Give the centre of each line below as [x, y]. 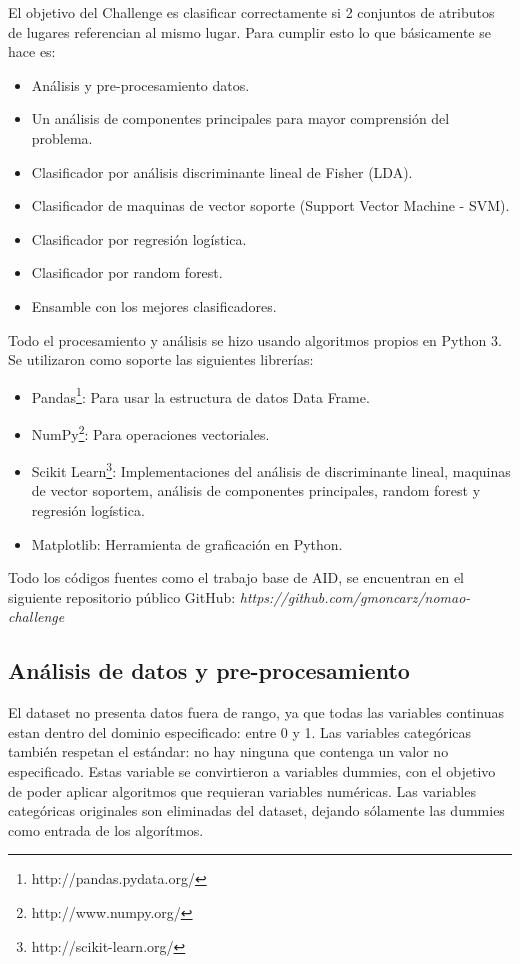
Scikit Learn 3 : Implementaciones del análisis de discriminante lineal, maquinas [271, 469]
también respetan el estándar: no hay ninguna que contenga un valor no [228, 751]
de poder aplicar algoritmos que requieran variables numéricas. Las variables [242, 790]
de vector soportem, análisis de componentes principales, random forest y [256, 490]
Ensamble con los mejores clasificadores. [154, 305]
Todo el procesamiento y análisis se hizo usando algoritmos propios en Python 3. [255, 339]
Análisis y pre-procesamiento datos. [140, 84]
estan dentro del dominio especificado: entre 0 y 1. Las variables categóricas [240, 731]
